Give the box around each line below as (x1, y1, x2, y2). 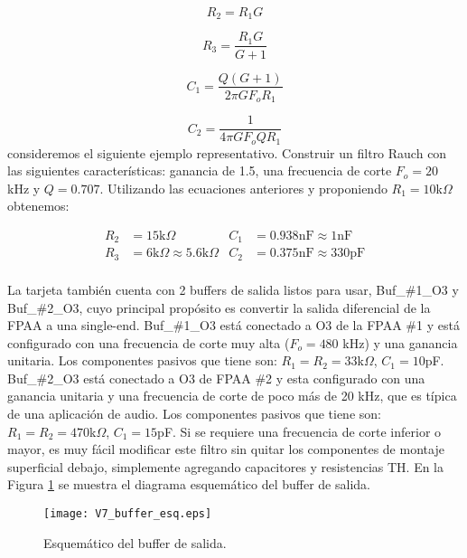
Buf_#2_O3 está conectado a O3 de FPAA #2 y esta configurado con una (7, 368, 425, 387)
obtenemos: (7, 196, 70, 215)
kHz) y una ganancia (342, 333, 458, 352)
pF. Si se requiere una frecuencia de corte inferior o (157, 421, 442, 440)
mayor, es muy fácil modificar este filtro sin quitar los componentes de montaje (7, 440, 444, 459)
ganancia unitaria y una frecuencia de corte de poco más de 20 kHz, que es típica (7, 386, 457, 405)
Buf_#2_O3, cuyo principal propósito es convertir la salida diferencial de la (7, 298, 431, 317)
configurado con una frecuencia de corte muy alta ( (7, 333, 290, 352)
